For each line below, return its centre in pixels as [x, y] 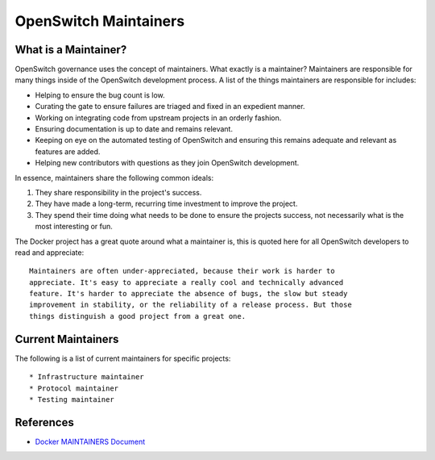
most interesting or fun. [74, 227]
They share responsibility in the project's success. [118, 192]
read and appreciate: [50, 252]
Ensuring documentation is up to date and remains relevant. [134, 129]
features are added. [68, 151]
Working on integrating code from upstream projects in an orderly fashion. [158, 118]
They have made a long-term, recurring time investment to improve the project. [166, 204]
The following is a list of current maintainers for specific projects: [123, 358]
